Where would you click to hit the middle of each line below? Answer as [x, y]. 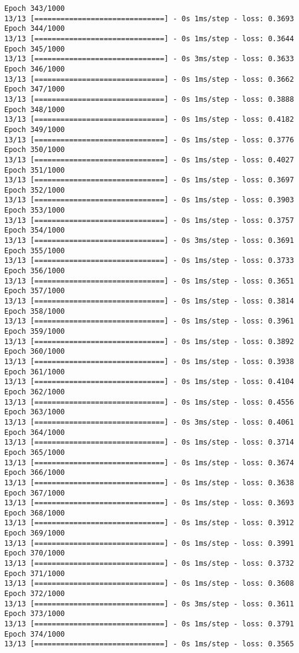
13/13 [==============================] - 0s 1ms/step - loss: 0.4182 [149, 120]
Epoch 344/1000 [35, 29]
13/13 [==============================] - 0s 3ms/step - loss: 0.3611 [149, 604]
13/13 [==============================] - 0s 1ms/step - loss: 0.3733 [149, 261]
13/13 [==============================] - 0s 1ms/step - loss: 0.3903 [149, 200]
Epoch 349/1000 [35, 129]
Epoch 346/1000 [35, 69]
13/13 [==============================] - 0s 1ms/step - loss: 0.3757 [149, 220]
